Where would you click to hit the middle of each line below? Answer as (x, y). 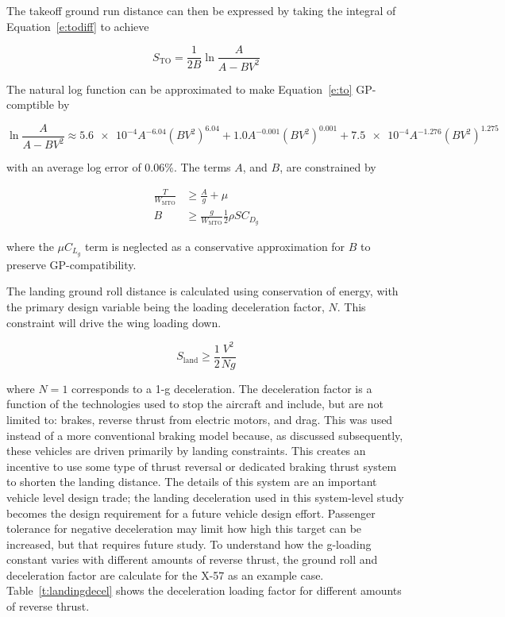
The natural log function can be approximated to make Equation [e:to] (179, 89)
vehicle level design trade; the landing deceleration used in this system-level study (205, 497)
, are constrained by (328, 167)
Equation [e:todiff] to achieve (78, 26)
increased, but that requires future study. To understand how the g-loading (189, 544)
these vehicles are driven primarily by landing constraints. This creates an (186, 451)
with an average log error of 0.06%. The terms (119, 167)
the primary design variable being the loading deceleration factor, (166, 307)
